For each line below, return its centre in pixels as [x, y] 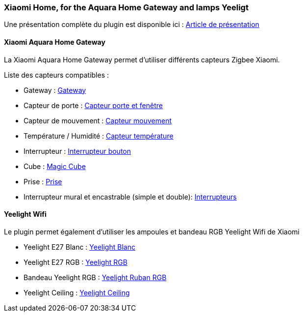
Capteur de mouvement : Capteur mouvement [98, 120]
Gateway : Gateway [55, 90]
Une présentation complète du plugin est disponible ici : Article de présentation [132, 25]
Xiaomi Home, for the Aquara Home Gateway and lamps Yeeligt [126, 7]
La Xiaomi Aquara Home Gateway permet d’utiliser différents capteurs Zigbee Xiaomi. [142, 59]
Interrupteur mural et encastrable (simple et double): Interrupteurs [130, 197]
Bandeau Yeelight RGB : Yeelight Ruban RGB [95, 277]
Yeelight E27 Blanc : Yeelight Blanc [79, 247]
